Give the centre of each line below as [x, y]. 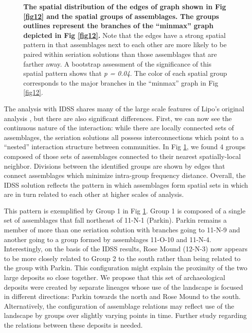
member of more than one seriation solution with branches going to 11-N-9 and [122, 230]
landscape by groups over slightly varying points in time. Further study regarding [126, 315]
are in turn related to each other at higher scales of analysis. [94, 194]
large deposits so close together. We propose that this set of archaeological [115, 277]
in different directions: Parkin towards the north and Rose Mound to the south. [122, 296]
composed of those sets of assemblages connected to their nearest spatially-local [122, 156]
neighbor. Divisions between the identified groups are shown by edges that [115, 166]
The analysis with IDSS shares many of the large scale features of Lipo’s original [124, 108]
